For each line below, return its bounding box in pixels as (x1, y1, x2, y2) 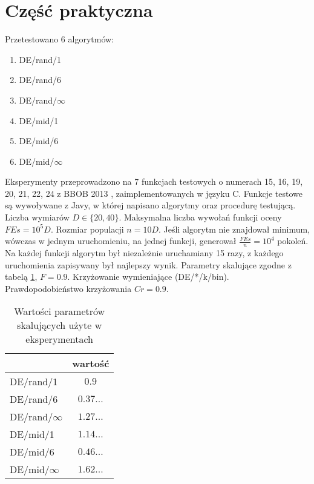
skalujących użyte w (17, 318, 102, 333)
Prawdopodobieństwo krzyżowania (5, 282, 132, 294)
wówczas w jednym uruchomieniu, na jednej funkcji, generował (5, 234, 237, 247)
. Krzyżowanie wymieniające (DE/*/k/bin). (67, 270, 229, 283)
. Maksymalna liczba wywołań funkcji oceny (119, 211, 282, 224)
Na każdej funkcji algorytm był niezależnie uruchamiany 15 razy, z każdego (5, 247, 284, 259)
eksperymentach (25, 332, 93, 346)
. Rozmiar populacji (50, 222, 124, 235)
